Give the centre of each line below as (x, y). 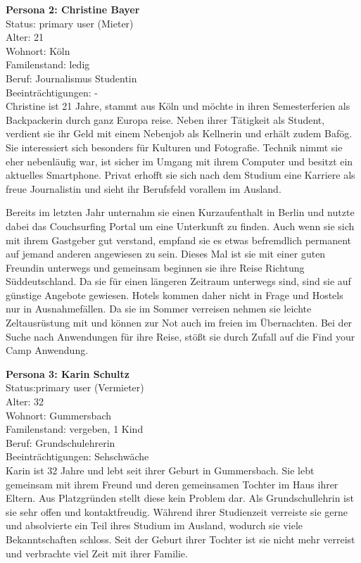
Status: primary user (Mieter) (70, 23)
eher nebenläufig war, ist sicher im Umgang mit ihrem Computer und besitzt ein (179, 161)
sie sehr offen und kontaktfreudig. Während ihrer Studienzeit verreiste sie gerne (177, 511)
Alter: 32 (25, 401)
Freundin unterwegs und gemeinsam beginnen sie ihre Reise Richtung (155, 267)
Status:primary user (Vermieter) (75, 387)
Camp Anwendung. (47, 350)
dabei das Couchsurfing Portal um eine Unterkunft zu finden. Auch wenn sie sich (180, 226)
